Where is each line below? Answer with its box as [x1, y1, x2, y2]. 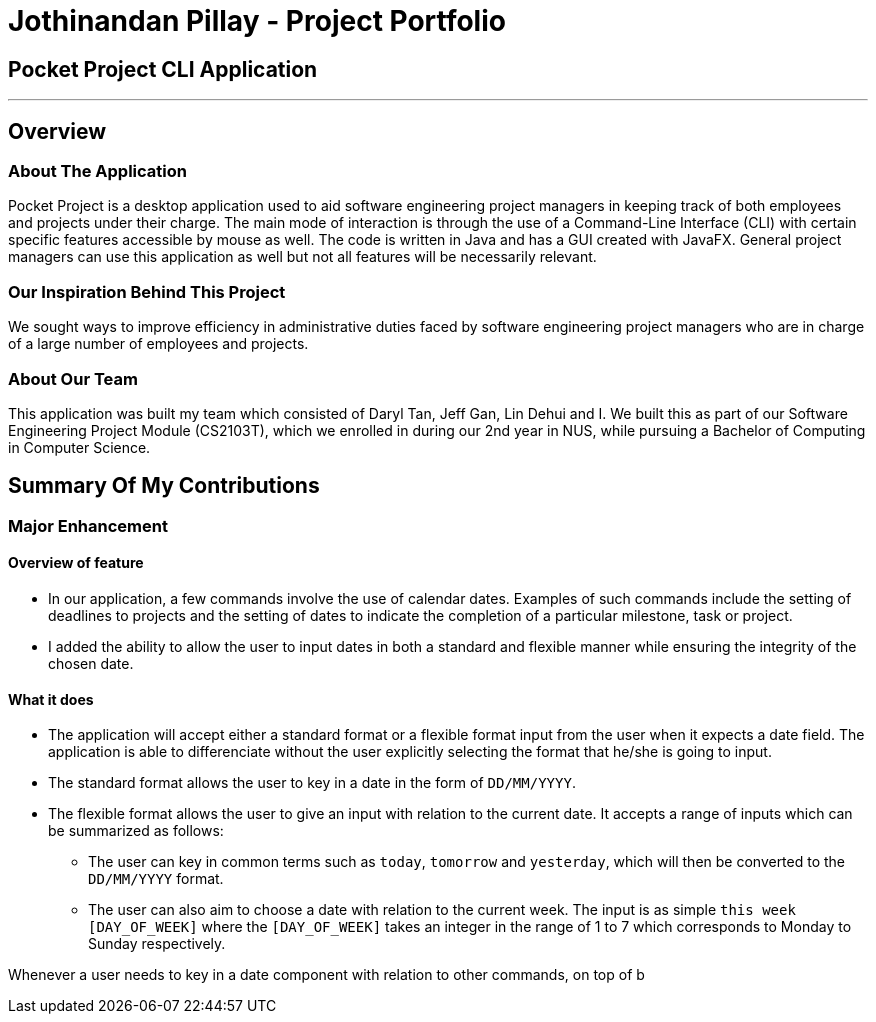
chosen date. [48, 654, 134, 672]
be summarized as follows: [48, 822, 224, 840]
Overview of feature [8, 554, 144, 572]
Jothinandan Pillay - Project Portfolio [8, 4, 506, 38]
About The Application [8, 161, 187, 182]
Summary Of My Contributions [8, 473, 320, 499]
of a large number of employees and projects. [8, 335, 309, 353]
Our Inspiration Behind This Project [8, 281, 286, 302]
